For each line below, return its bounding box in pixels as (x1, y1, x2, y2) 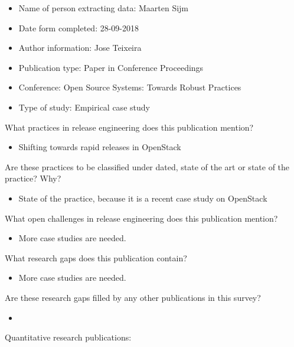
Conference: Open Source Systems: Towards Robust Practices (18, 81, 241, 93)
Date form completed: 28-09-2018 (18, 21, 139, 34)
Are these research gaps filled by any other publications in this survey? (5, 291, 261, 303)
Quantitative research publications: (5, 331, 132, 343)
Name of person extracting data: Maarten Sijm (18, 2, 189, 14)
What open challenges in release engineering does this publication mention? (5, 212, 278, 224)
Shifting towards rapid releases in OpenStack (18, 141, 181, 153)
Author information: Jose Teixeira (18, 41, 142, 54)
